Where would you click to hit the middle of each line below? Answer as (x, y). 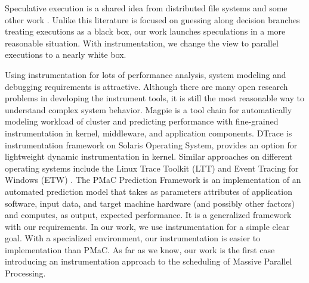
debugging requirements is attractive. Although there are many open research (146, 86)
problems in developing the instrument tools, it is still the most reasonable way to (154, 98)
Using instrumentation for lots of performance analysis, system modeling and (146, 74)
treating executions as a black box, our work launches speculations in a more (145, 31)
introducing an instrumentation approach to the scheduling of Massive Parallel (149, 261)
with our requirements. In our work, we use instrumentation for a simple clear (147, 226)
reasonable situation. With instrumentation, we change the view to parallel (142, 43)
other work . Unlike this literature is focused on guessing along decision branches (152, 19)
